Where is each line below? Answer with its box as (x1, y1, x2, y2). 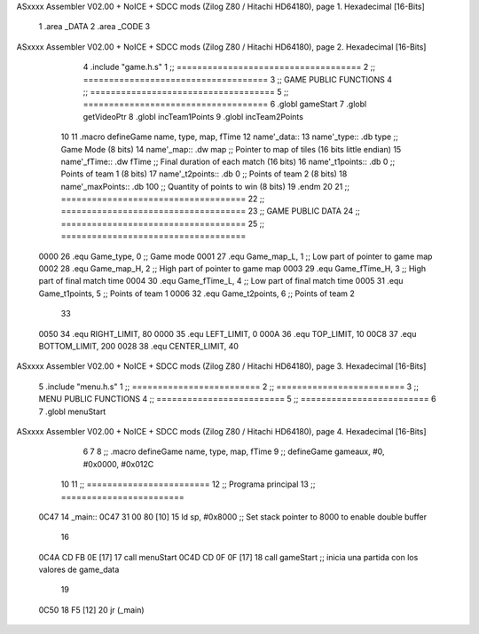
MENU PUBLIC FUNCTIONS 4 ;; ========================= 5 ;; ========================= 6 (38, 394, 436, 404)
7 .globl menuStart (38, 406, 106, 417)
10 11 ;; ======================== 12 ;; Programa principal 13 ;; (60, 479, 316, 489)
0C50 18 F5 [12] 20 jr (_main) (38, 604, 145, 615)
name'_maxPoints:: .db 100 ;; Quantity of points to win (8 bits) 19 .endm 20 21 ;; (60, 181, 350, 192)
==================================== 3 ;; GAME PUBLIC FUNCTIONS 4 (82, 74, 392, 84)
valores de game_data (38, 564, 120, 575)
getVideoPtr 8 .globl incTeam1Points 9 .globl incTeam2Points (82, 111, 303, 121)
